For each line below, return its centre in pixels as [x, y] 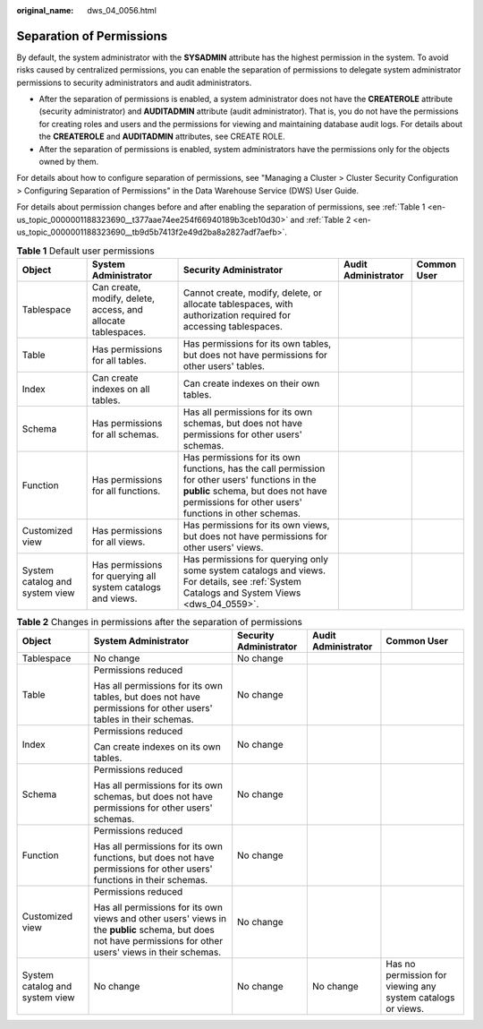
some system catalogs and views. [254, 570]
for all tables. [119, 360]
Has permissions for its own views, [256, 525]
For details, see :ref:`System [242, 581]
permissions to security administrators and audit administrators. [134, 82]
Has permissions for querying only [255, 559]
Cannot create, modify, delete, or [252, 293]
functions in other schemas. [242, 513]
